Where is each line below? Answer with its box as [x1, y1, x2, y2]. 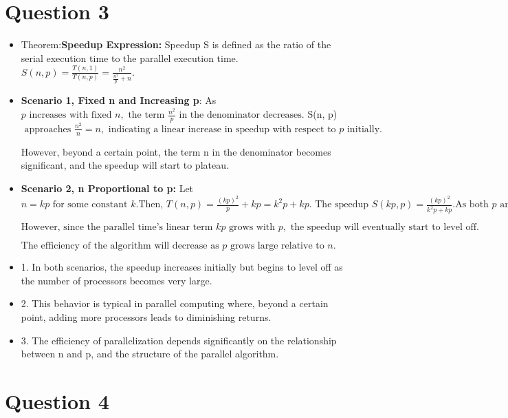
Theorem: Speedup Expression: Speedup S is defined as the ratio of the [21, 37, 331, 52]
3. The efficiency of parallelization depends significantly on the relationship [21, 333, 337, 347]
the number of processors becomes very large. [21, 273, 212, 287]
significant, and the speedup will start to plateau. [21, 158, 229, 172]
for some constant [52, 200, 128, 210]
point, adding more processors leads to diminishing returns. [21, 310, 272, 324]
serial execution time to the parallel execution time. [21, 50, 239, 65]
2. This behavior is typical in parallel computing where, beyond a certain [21, 296, 329, 311]
